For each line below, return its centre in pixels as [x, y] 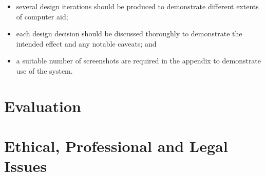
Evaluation [43, 106]
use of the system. [44, 70]
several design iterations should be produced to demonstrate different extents [137, 6]
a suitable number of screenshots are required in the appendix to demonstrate [139, 61]
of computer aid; [42, 16]
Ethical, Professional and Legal [116, 146]
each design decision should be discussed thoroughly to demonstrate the [129, 34]
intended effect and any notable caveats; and [86, 43]
